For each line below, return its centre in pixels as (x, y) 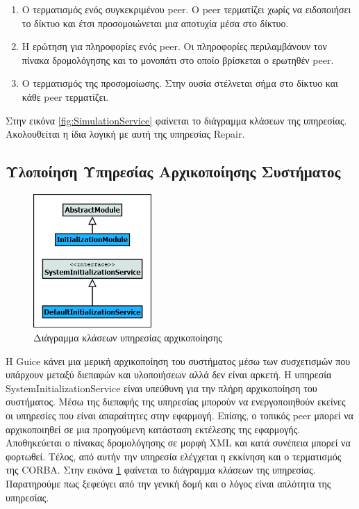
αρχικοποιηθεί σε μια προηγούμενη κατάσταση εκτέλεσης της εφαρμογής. (153, 429)
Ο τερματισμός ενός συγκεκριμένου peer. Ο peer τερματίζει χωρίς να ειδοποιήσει (186, 9)
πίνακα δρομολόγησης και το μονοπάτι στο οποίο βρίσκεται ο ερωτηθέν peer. (178, 59)
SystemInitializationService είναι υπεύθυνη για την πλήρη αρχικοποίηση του (161, 388)
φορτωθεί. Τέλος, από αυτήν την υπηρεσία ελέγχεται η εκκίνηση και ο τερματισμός (174, 456)
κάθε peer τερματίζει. (65, 96)
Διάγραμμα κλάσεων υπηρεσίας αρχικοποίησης (128, 338)
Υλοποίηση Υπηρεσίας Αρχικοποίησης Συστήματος (173, 171)
